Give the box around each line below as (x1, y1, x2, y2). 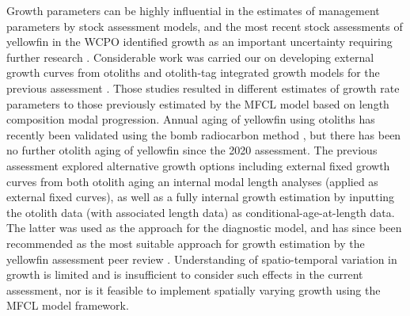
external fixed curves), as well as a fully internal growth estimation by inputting (6, 188, 395, 205)
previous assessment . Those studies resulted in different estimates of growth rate (6, 79, 400, 96)
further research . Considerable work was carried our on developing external (6, 48, 374, 65)
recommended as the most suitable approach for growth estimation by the (6, 234, 365, 251)
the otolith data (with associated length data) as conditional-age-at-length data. (6, 204, 395, 220)
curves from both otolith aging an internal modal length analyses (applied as (6, 173, 378, 189)
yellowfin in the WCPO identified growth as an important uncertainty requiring (6, 33, 393, 50)
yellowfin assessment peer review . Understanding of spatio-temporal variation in (6, 250, 397, 267)
